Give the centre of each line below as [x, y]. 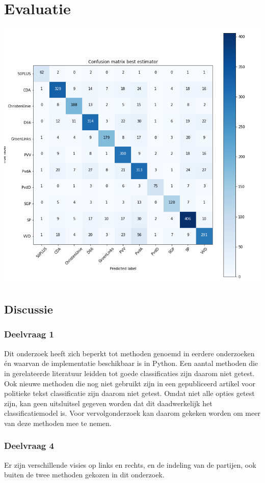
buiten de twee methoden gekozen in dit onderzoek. [84, 475]
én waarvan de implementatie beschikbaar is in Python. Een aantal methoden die [131, 363]
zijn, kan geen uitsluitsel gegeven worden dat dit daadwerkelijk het [108, 403]
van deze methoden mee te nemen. [58, 423]
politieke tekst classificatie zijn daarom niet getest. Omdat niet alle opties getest [129, 393]
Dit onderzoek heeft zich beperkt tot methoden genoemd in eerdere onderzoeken [129, 353]
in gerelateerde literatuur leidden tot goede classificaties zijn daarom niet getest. [129, 373]
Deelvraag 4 [29, 446]
